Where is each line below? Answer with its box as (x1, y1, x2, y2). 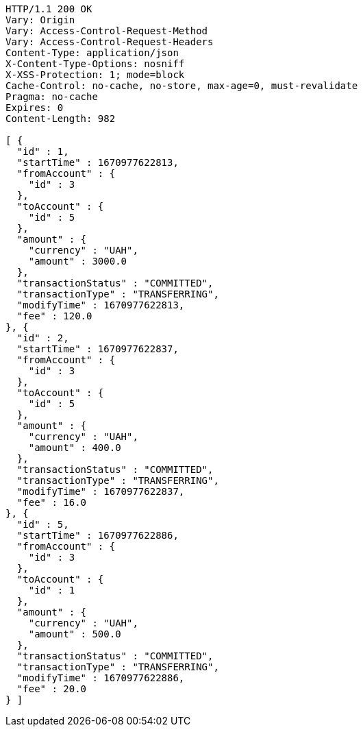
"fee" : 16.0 (16, 497, 87, 508)
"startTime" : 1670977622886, (16, 530, 179, 541)
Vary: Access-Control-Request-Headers (5, 36, 214, 47)
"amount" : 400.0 (28, 442, 121, 453)
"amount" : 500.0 (28, 629, 121, 639)
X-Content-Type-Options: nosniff (5, 58, 185, 69)
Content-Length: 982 (5, 113, 116, 124)
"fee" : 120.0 (16, 310, 92, 321)
